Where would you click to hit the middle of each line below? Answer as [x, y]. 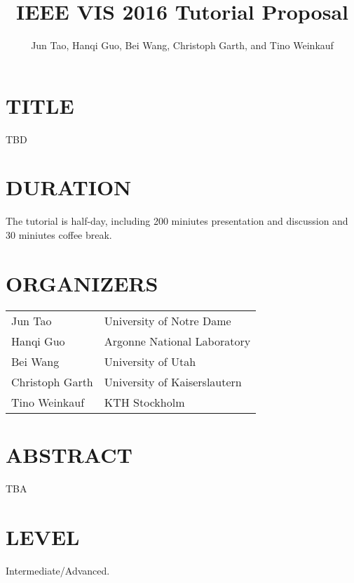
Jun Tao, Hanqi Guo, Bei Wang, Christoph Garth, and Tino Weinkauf [182, 45]
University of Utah [150, 361]
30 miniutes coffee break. [59, 234]
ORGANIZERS [82, 283]
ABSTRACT [69, 454]
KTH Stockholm [144, 402]
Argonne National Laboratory [177, 341]
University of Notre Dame [168, 320]
